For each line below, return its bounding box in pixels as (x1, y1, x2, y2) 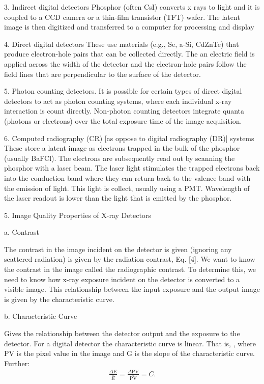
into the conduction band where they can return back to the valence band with (4, 172, 251, 183)
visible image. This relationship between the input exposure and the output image (4, 284, 260, 294)
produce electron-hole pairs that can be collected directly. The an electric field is (4, 48, 255, 59)
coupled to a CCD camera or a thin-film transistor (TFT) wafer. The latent (4, 11, 240, 22)
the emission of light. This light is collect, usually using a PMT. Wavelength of (4, 182, 250, 193)
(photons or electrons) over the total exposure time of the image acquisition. (4, 115, 242, 126)
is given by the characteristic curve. (4, 293, 114, 304)
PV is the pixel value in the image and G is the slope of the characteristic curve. (4, 348, 255, 359)
